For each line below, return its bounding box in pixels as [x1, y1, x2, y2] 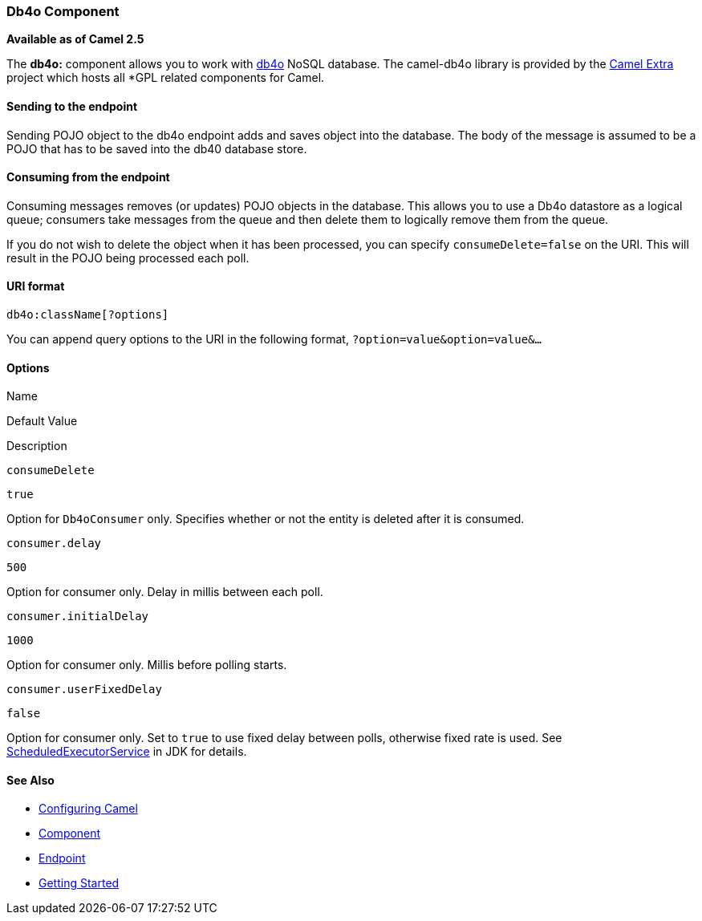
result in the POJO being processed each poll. [6, 250, 250, 265]
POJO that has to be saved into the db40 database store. [6, 141, 307, 156]
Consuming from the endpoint [6, 170, 170, 185]
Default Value [6, 414, 78, 428]
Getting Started [39, 876, 120, 891]
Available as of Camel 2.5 [6, 32, 144, 47]
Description [6, 439, 67, 453]
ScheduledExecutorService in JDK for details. [6, 745, 247, 759]
